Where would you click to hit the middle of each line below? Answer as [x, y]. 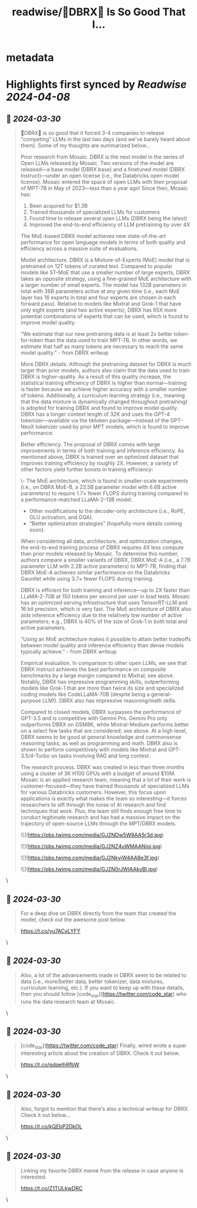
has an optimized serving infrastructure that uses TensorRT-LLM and [104, 603]
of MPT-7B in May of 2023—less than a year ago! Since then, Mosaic [104, 188]
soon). [37, 530]
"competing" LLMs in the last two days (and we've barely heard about [105, 139]
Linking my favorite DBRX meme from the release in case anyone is [102, 1170]
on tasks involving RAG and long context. [101, 756]
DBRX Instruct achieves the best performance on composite [93, 669]
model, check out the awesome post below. [73, 919]
